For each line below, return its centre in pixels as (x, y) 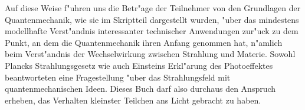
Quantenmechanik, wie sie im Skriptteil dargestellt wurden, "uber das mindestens (152, 19)
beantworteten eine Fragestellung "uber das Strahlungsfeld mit (118, 77)
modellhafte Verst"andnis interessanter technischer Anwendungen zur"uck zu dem (152, 31)
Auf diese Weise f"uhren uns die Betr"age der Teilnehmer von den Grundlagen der (153, 8)
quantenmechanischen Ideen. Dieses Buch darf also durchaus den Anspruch (140, 89)
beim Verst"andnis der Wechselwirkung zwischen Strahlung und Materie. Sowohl (150, 54)
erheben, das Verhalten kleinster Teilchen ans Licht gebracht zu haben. (133, 100)
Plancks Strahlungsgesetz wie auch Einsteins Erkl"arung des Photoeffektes (139, 65)
